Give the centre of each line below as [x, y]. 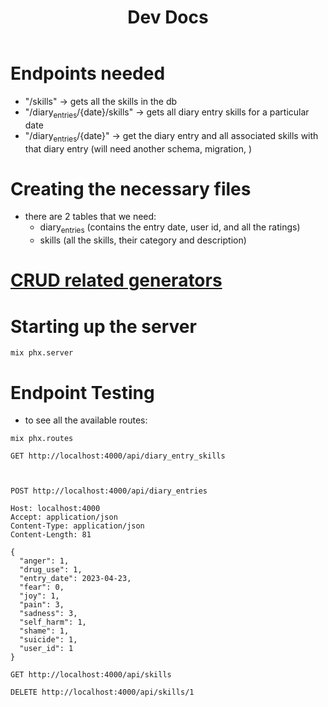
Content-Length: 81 [51, 535]
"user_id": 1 [46, 649]
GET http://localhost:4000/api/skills [91, 675]
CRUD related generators [116, 280]
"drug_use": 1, [51, 570]
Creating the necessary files [131, 188]
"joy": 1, [39, 596]
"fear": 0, [42, 587]
